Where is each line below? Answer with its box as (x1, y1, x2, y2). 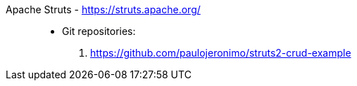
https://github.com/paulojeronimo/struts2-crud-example (90, 47, 351, 59)
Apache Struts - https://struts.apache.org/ (6, 3, 201, 15)
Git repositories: (62, 25, 136, 37)
